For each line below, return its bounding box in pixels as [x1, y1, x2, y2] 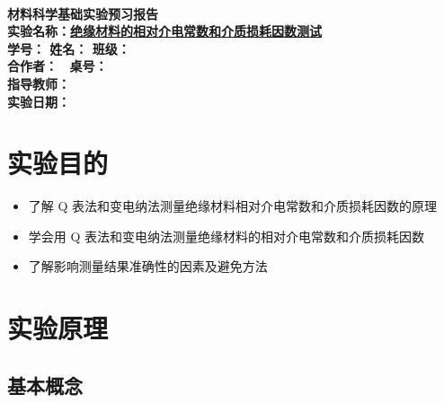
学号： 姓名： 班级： [7, 39, 130, 57]
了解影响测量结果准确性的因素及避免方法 [28, 257, 268, 276]
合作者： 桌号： [7, 57, 108, 75]
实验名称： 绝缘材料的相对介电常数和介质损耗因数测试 [7, 22, 322, 40]
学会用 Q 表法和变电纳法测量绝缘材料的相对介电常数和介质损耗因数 [28, 226, 425, 245]
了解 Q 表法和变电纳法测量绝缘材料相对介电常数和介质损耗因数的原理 [28, 197, 438, 215]
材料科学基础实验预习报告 [7, 4, 158, 22]
